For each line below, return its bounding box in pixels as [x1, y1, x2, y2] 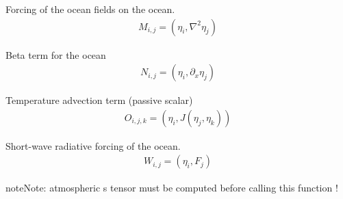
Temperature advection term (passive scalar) [5, 93, 193, 107]
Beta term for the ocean [5, 47, 106, 62]
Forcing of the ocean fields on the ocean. [5, 2, 175, 16]
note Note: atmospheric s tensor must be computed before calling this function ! [5, 180, 338, 194]
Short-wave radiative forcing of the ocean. [5, 138, 181, 152]
